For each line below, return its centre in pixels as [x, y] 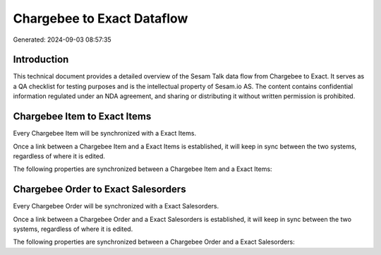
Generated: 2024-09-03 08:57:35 [62, 40]
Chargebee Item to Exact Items [82, 117]
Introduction [41, 60]
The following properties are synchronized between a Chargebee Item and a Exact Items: [143, 169]
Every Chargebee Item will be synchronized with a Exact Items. [105, 134]
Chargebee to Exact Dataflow [101, 18]
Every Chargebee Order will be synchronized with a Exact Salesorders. [116, 206]
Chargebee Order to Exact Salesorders [99, 190]
